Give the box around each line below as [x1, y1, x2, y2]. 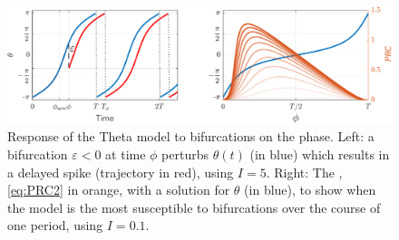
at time [105, 144, 146, 163]
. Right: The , [266, 162, 343, 181]
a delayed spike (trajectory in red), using [7, 162, 234, 181]
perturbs [161, 144, 209, 163]
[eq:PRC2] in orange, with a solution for [7, 180, 230, 199]
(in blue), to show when [244, 180, 376, 199]
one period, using [7, 216, 103, 235]
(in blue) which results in [249, 144, 390, 163]
